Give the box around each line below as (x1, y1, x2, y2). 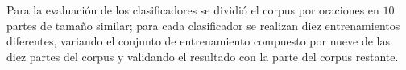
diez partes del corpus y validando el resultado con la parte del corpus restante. (6, 48, 399, 64)
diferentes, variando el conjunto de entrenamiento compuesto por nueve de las (6, 33, 390, 49)
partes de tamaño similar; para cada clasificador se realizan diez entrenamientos (6, 17, 400, 33)
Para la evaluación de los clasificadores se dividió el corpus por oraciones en (6, 2, 379, 17)
